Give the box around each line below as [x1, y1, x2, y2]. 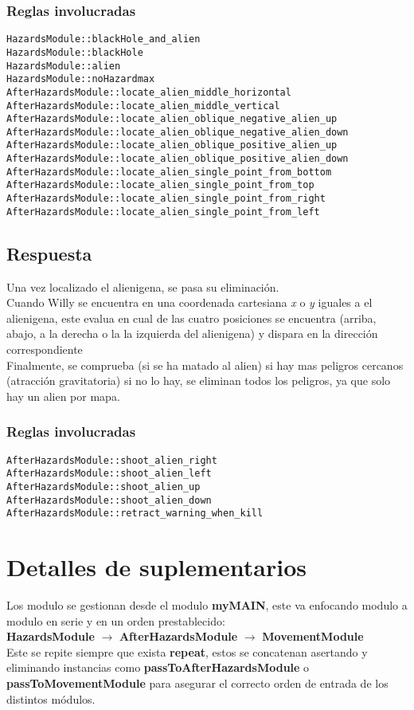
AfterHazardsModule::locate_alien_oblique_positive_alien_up [6, 139, 338, 151]
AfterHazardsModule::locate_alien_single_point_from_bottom [6, 166, 332, 178]
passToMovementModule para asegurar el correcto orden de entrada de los [6, 674, 389, 691]
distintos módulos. [6, 690, 96, 707]
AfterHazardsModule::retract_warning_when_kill [6, 508, 264, 520]
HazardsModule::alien [6, 60, 121, 72]
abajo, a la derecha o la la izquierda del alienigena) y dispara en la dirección [6, 325, 378, 342]
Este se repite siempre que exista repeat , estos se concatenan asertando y [6, 643, 368, 660]
